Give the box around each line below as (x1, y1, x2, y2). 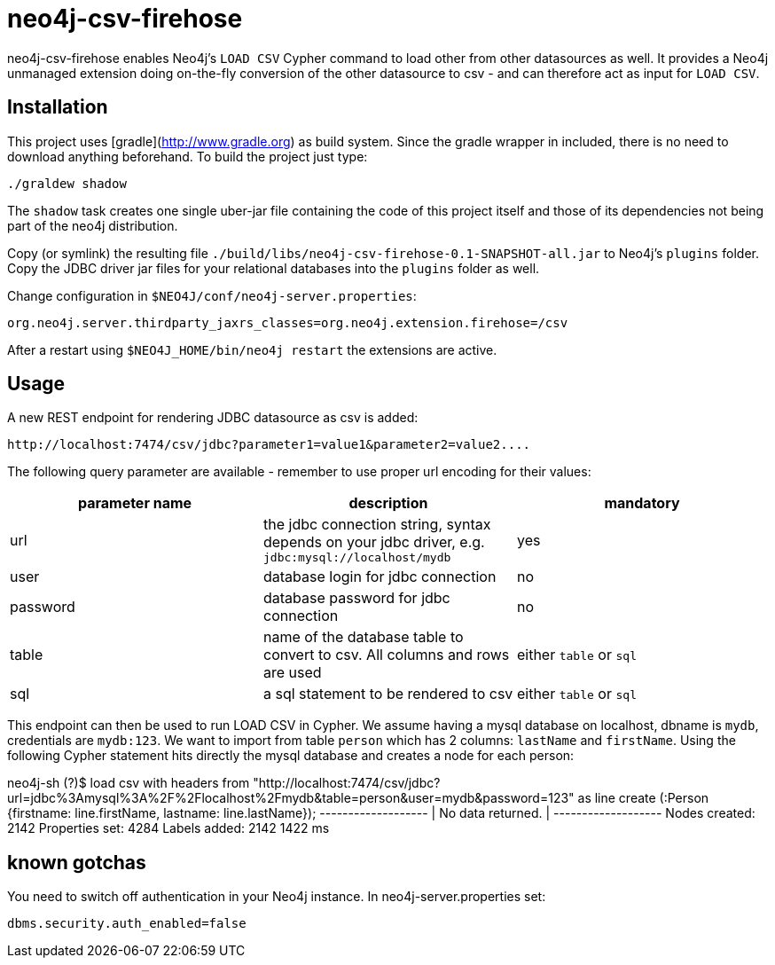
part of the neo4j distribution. (7, 217, 178, 233)
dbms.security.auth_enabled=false (7, 916, 247, 931)
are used (262, 663, 322, 682)
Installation (7, 96, 108, 119)
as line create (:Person (577, 790, 709, 806)
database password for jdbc (262, 589, 450, 608)
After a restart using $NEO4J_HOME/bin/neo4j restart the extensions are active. (7, 341, 497, 357)
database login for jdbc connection (262, 568, 497, 586)
